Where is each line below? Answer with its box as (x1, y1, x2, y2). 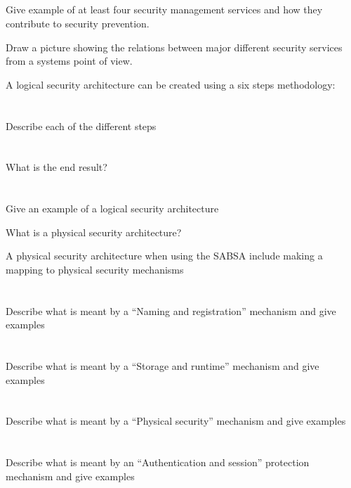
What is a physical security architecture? (6, 224, 182, 239)
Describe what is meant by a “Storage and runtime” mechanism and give (6, 359, 319, 373)
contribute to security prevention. (6, 15, 150, 30)
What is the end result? (6, 160, 107, 174)
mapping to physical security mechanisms (6, 262, 184, 276)
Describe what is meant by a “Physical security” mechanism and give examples (6, 413, 346, 428)
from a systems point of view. (6, 53, 133, 68)
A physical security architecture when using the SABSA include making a (6, 248, 323, 263)
